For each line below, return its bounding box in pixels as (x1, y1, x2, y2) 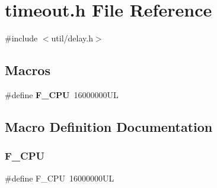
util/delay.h (51, 32, 93, 44)
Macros (5, 61, 50, 79)
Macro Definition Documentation (5, 117, 213, 135)
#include (5, 32, 38, 44)
